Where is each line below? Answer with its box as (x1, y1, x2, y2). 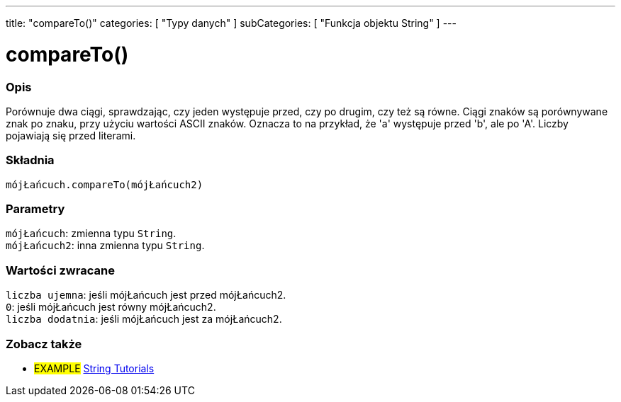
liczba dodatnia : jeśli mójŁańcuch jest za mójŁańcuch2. (6, 313, 282, 326)
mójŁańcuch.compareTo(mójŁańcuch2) (6, 178, 203, 190)
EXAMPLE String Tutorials (34, 362, 155, 374)
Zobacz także (6, 336, 82, 351)
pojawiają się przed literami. (6, 129, 136, 142)
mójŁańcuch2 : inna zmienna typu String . (6, 239, 205, 252)
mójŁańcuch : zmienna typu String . (6, 227, 177, 240)
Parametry (6, 202, 65, 216)
